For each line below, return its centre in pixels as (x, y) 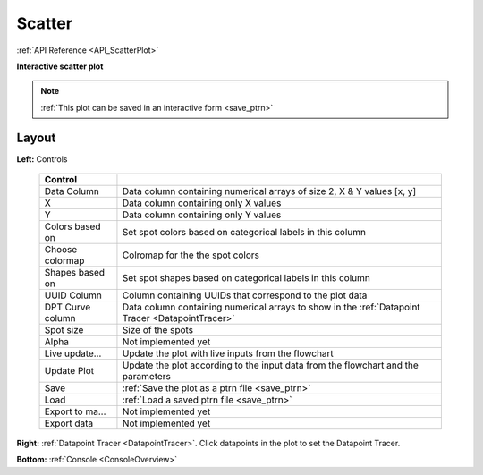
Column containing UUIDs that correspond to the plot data (245, 295)
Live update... (73, 353)
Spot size (64, 330)
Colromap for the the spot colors (191, 255)
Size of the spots (158, 330)
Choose (61, 250)
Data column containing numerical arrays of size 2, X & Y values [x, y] (269, 191)
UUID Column (73, 295)
